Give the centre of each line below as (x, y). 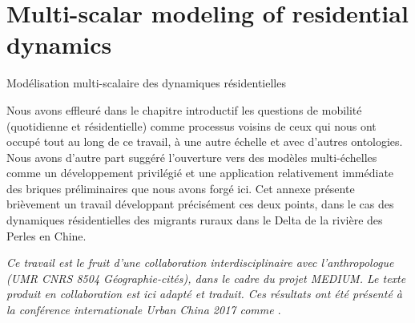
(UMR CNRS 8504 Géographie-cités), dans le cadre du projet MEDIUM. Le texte (206, 278)
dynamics (59, 44)
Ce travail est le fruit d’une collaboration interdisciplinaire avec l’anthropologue (200, 262)
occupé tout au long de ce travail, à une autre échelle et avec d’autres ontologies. (205, 141)
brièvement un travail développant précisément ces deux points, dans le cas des (200, 204)
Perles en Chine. (46, 235)
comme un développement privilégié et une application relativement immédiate (200, 173)
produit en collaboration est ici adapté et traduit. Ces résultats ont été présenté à (204, 294)
